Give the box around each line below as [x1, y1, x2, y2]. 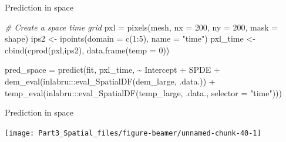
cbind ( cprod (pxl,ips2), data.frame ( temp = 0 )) [5, 43, 170, 56]
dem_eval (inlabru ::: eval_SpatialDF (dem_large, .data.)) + [5, 75, 216, 87]
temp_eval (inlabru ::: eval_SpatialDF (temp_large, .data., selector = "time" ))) [5, 86, 282, 99]
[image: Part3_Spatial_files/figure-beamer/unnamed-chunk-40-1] [5, 129, 261, 137]
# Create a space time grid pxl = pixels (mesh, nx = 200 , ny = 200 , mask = [5, 21, 278, 33]
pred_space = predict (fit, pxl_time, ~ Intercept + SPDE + [5, 63, 220, 76]
